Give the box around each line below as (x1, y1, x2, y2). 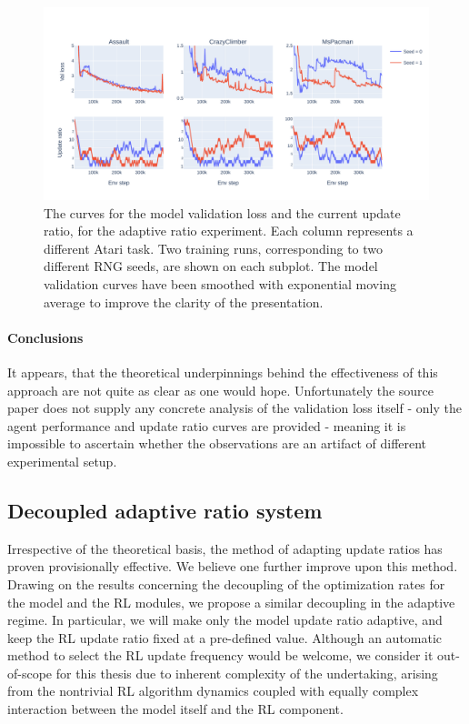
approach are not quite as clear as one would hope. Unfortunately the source (7, 380, 434, 399)
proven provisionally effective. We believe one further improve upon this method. (7, 557, 458, 576)
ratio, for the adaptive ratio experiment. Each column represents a (44, 221, 414, 240)
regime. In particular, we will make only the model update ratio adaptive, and (7, 610, 443, 629)
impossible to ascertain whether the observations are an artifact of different (7, 434, 427, 453)
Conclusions (7, 327, 84, 347)
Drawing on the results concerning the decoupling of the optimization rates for (7, 574, 445, 593)
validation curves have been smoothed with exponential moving (44, 274, 396, 293)
